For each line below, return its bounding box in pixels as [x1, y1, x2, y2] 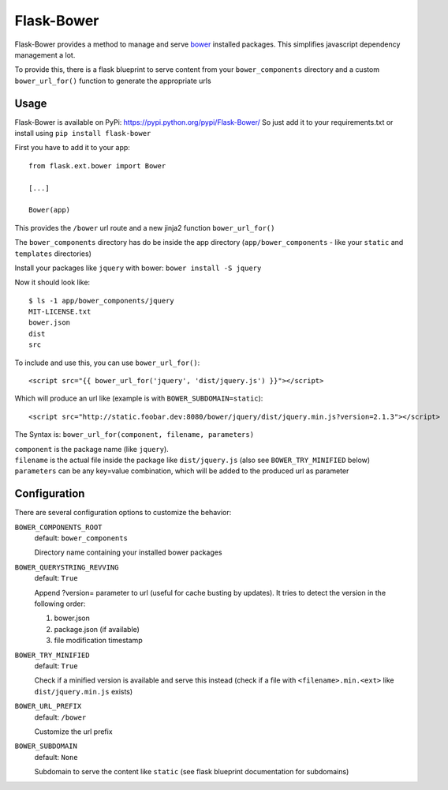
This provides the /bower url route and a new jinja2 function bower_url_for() [14, 223, 275, 232]
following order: [34, 599, 86, 608]
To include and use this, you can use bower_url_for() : [14, 358, 200, 367]
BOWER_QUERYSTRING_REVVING [14, 562, 119, 572]
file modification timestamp [54, 636, 143, 645]
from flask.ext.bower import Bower [28, 161, 166, 170]
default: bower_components [34, 533, 128, 543]
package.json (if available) [54, 624, 140, 634]
